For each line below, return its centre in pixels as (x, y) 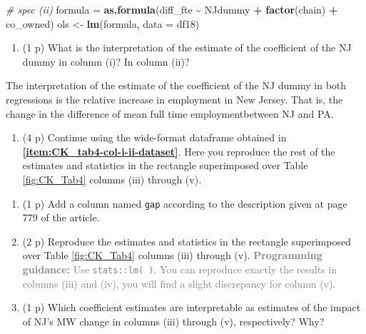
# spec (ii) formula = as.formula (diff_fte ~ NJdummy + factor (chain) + (172, 9)
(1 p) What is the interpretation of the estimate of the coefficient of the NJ (187, 47)
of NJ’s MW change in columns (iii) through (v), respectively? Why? (173, 321)
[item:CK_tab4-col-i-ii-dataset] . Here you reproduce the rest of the (179, 151)
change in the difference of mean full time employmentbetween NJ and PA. (170, 113)
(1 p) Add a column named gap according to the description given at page (185, 203)
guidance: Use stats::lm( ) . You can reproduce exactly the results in (180, 269)
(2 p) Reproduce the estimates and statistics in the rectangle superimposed (187, 241)
